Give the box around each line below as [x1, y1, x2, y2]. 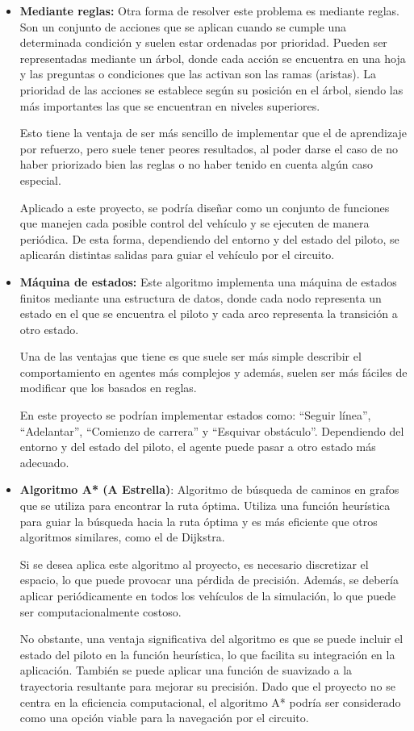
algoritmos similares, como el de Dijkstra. [19, 528, 225, 545]
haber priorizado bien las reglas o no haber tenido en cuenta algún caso [19, 156, 373, 173]
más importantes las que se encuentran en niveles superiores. [19, 97, 320, 114]
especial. [19, 171, 61, 188]
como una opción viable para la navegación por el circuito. [19, 709, 309, 726]
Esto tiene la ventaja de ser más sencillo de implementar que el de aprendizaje [19, 124, 408, 141]
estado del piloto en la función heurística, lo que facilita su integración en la [19, 645, 395, 662]
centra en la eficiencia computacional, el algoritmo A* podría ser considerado [19, 693, 401, 710]
